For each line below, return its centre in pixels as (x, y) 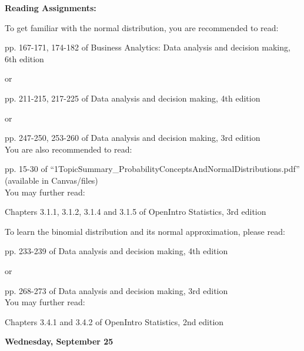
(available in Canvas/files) (51, 180)
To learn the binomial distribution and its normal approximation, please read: (145, 231)
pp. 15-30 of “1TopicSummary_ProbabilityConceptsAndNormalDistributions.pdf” (152, 169)
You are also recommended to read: (69, 149)
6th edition (24, 58)
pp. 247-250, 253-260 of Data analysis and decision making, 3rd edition (133, 138)
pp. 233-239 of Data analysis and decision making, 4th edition (116, 251)
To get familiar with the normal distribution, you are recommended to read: (142, 27)
